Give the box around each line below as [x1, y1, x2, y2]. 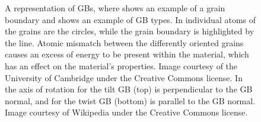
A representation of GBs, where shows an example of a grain [5, 2, 225, 14]
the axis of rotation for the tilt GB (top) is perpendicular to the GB [5, 83, 253, 95]
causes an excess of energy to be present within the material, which [5, 48, 249, 60]
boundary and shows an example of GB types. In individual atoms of [5, 13, 256, 25]
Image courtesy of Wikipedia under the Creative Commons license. [5, 106, 248, 118]
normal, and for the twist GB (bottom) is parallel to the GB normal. [5, 94, 256, 107]
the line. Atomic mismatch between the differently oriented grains [5, 36, 244, 49]
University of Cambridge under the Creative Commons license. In [5, 71, 243, 84]
